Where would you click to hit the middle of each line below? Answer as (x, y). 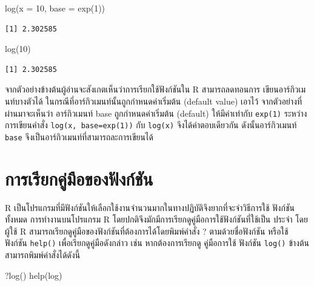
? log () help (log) (34, 275)
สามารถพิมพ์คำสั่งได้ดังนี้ (43, 255)
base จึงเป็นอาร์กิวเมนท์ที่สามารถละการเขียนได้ (79, 136)
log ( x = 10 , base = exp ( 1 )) (55, 8)
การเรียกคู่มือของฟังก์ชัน (79, 178)
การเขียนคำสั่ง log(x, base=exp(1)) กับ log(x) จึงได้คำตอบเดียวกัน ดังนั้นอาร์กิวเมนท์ (151, 125)
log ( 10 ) (18, 49)
